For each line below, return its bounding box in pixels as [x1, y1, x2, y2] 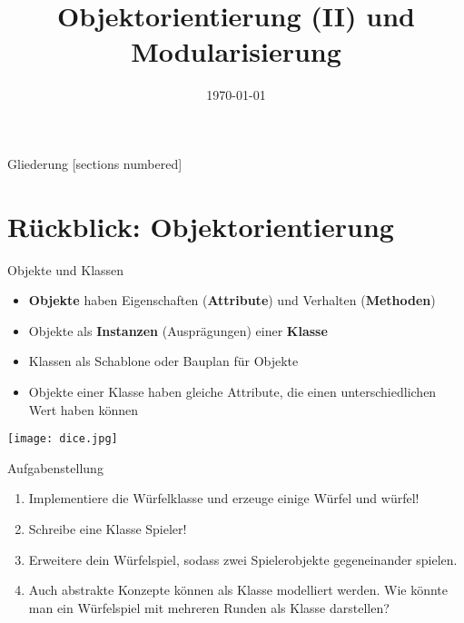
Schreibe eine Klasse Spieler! [28, 519, 187, 539]
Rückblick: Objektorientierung [7, 207, 394, 244]
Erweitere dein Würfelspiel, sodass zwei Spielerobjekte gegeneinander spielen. [28, 549, 458, 569]
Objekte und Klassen [7, 260, 124, 279]
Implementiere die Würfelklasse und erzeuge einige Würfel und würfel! [28, 489, 420, 508]
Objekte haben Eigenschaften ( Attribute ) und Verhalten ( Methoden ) [28, 291, 436, 310]
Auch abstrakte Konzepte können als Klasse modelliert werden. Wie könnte [28, 580, 449, 599]
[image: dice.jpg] [7, 432, 118, 446]
